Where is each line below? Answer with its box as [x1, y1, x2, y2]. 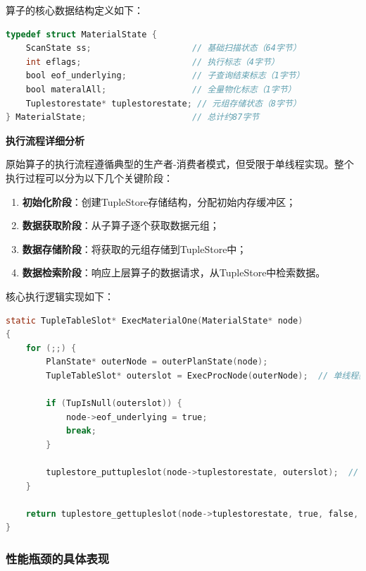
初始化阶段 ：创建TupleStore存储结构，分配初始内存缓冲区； [22, 194, 296, 209]
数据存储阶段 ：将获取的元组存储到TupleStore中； [22, 241, 247, 256]
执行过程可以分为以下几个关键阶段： [6, 170, 173, 185]
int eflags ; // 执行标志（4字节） [25, 56, 279, 67]
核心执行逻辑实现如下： [6, 288, 114, 303]
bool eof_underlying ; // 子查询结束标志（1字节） [25, 70, 305, 81]
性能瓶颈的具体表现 [6, 549, 110, 567]
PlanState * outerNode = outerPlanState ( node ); [46, 357, 268, 367]
